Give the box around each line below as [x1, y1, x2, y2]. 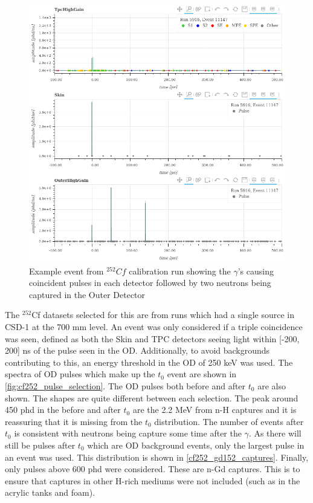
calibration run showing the [129, 264, 231, 277]
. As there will [248, 427, 302, 440]
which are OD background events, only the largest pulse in [87, 438, 305, 451]
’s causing [237, 264, 274, 277]
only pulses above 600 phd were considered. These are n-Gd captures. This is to [5, 462, 300, 475]
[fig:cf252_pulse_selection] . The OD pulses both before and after [5, 379, 246, 392]
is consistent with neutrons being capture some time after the [14, 427, 242, 440]
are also [257, 379, 286, 392]
